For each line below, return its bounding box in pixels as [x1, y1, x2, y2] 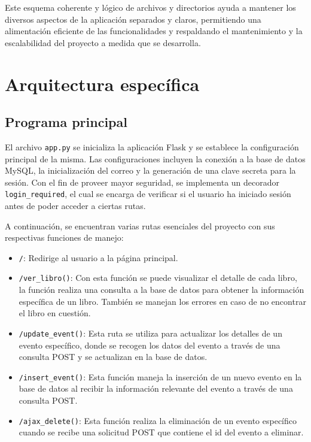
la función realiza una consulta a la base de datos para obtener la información [19, 283, 304, 296]
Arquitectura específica [5, 71, 200, 96]
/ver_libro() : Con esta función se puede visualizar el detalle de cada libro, [19, 271, 297, 284]
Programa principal [5, 113, 127, 131]
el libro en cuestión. [19, 307, 91, 319]
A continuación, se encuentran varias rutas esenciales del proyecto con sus [5, 219, 275, 232]
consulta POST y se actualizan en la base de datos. [19, 350, 208, 363]
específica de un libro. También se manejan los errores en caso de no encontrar [19, 295, 306, 307]
